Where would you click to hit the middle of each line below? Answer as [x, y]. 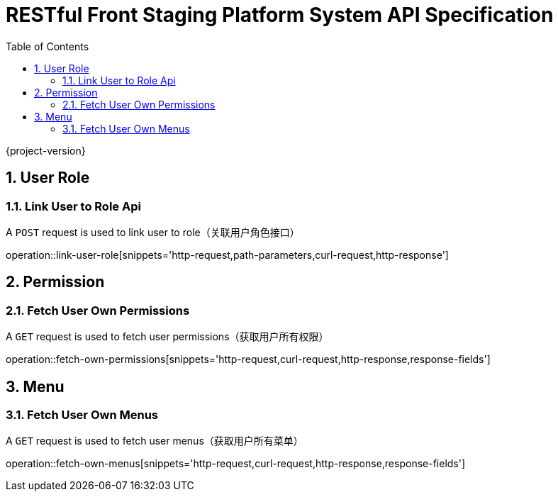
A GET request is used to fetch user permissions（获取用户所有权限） [167, 337]
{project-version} [46, 150]
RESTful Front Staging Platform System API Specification [280, 15]
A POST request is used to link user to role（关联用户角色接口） [153, 232]
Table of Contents [48, 46]
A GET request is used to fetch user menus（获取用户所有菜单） [155, 441]
